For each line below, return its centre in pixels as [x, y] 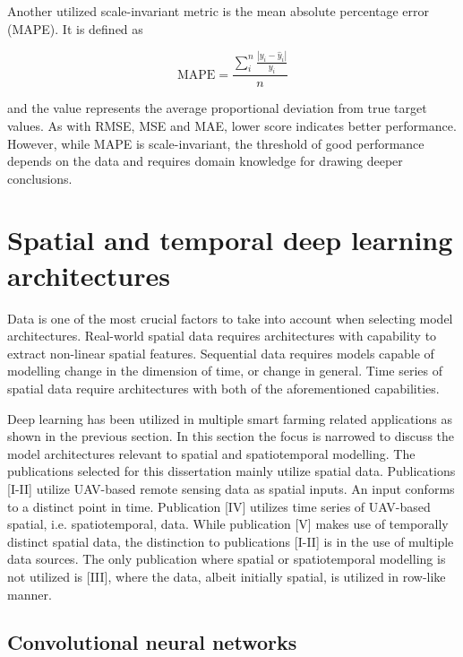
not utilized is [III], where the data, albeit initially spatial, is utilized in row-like [227, 576]
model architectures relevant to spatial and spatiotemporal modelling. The [211, 453]
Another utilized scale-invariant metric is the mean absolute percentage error [219, 11]
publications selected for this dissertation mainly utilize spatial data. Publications [231, 471]
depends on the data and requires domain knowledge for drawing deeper [205, 161]
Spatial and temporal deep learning [230, 240]
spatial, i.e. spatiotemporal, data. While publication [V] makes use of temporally [228, 524]
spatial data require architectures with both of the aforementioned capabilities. [223, 388]
